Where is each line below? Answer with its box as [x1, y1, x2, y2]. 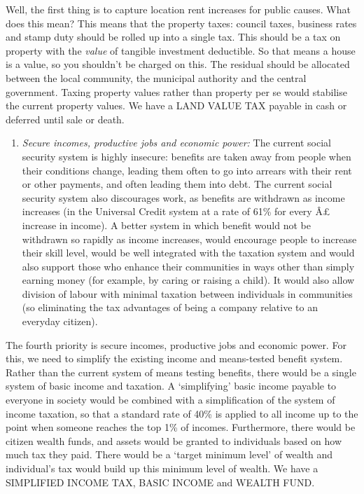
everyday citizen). [22, 314, 98, 329]
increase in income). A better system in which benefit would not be [22, 217, 311, 232]
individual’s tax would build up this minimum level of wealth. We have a [6, 461, 318, 475]
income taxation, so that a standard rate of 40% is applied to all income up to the [6, 406, 358, 420]
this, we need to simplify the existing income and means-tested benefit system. [6, 351, 343, 366]
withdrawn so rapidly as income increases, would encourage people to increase [22, 231, 357, 246]
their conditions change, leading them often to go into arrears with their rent [22, 163, 352, 177]
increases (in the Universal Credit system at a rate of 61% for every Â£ [22, 204, 330, 219]
